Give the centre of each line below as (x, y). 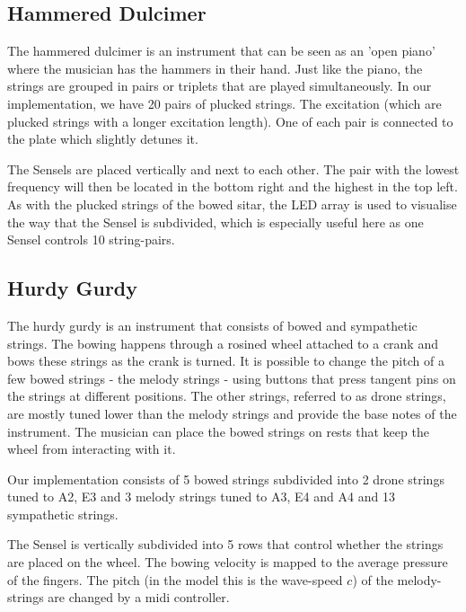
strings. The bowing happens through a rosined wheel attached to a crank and (223, 343)
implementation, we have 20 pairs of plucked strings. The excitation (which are (224, 103)
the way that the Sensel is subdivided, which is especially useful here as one (215, 222)
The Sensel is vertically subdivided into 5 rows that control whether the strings (225, 544)
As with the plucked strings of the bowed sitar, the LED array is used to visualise (232, 204)
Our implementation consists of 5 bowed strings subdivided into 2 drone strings (226, 479)
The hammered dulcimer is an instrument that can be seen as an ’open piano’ (221, 51)
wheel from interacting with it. (92, 449)
